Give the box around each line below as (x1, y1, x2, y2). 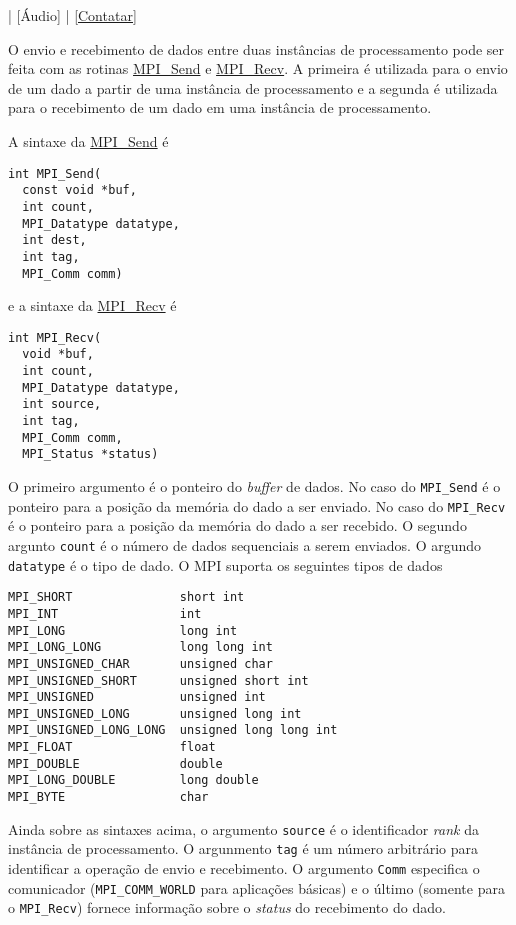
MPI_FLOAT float (8, 740, 216, 755)
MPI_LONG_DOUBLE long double (8, 773, 259, 788)
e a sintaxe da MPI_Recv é (8, 295, 177, 316)
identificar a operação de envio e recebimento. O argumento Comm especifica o (8, 858, 480, 879)
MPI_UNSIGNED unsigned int (8, 690, 266, 705)
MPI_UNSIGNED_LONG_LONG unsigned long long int (8, 723, 338, 738)
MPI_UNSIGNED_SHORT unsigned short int (8, 673, 309, 688)
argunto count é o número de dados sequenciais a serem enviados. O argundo (8, 534, 482, 555)
